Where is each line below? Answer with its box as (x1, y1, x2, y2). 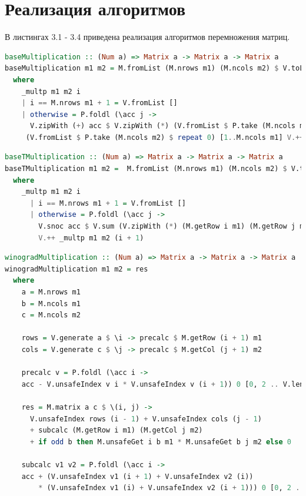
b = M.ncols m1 (21, 299, 81, 308)
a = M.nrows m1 (21, 288, 81, 296)
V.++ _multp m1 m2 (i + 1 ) (38, 233, 144, 242)
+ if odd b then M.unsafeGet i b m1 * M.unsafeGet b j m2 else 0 (29, 437, 291, 446)
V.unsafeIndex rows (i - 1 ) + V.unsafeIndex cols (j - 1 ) (29, 414, 262, 423)
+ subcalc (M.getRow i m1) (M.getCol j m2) (29, 426, 203, 435)
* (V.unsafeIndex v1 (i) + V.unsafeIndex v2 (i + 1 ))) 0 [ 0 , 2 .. (38, 484, 304, 492)
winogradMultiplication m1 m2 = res (5, 264, 148, 273)
